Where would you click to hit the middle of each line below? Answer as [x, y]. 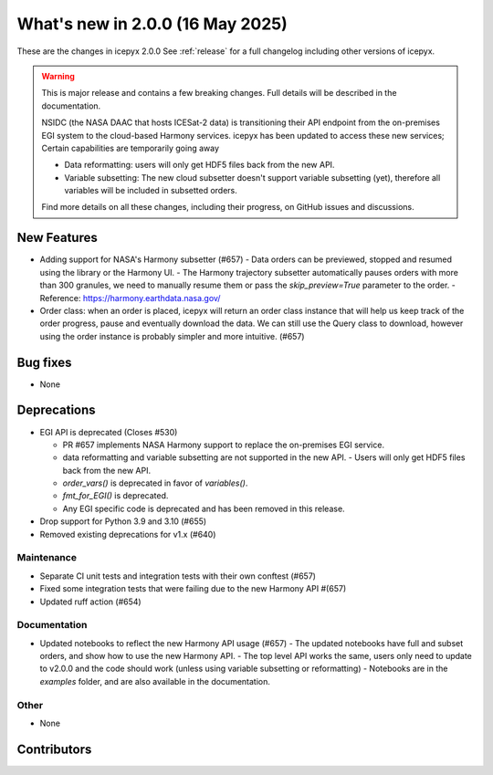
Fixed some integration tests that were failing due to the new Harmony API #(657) [193, 589]
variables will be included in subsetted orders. [151, 191]
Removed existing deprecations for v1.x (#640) [128, 534]
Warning [58, 76]
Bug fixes [44, 362]
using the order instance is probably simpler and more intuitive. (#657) [172, 336]
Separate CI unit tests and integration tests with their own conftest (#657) [178, 576]
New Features [57, 238]
